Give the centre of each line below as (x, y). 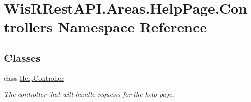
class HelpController (34, 78)
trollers (28, 27)
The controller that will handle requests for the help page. (89, 94)
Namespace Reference (133, 27)
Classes (22, 57)
